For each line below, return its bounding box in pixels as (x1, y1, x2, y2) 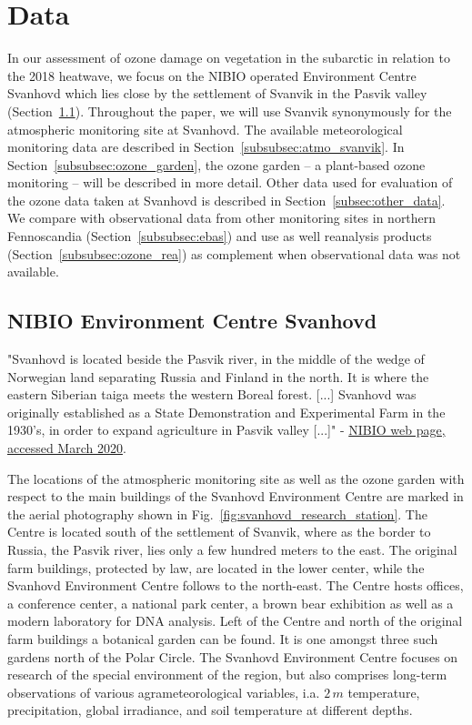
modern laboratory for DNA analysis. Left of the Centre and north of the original (7, 611, 463, 630)
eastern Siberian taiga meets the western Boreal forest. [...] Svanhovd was (7, 385, 417, 404)
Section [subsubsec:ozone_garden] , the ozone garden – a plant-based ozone (7, 155, 426, 174)
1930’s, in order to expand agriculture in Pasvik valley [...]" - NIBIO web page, (7, 420, 446, 439)
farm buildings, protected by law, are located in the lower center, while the (7, 558, 425, 577)
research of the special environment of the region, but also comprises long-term (7, 665, 447, 684)
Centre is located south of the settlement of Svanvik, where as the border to (7, 522, 431, 541)
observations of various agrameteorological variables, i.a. (7, 682, 320, 701)
